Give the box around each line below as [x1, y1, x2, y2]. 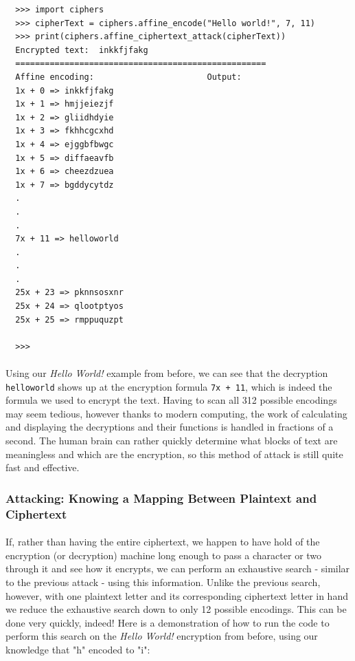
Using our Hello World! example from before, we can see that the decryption [5, 366, 328, 380]
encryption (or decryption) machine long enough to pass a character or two [5, 548, 322, 562]
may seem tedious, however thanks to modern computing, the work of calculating [5, 406, 347, 420]
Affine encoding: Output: [15, 72, 242, 82]
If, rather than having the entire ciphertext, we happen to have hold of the [5, 534, 320, 549]
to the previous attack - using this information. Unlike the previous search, [5, 574, 321, 589]
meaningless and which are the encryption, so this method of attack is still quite [5, 446, 343, 461]
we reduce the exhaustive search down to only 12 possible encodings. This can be [5, 602, 347, 616]
